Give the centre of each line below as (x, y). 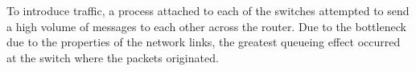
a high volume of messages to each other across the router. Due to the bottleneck (206, 26)
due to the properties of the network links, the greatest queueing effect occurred (204, 42)
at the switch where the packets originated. (113, 57)
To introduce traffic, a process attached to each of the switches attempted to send (208, 10)
